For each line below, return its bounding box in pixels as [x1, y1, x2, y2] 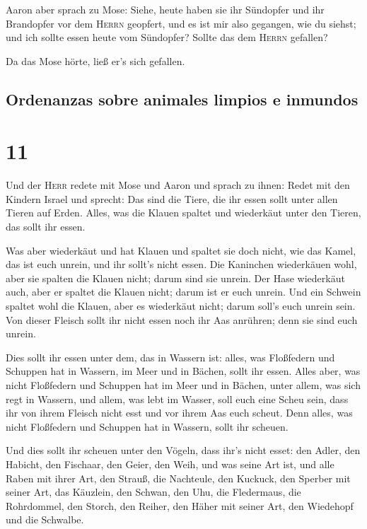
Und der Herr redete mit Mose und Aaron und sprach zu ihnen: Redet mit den [6, 178, 350, 192]
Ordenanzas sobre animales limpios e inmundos [6, 88, 359, 110]
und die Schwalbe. [6, 512, 84, 527]
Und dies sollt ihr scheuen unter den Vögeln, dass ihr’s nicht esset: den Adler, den [6, 443, 361, 458]
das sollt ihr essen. [6, 219, 86, 234]
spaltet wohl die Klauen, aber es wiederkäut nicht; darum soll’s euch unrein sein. [6, 298, 356, 313]
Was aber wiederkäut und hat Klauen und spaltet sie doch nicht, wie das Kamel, [6, 243, 356, 257]
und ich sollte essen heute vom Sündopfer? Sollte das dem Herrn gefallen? [6, 30, 328, 45]
